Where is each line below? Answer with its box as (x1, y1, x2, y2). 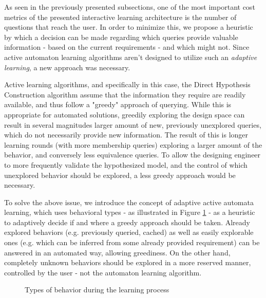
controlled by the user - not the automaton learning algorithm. (4, 267, 202, 277)
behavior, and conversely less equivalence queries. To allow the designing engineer (4, 149, 261, 160)
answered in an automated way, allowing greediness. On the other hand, (4, 247, 231, 257)
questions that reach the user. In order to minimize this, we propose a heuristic (4, 22, 253, 32)
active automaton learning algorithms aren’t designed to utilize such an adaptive (4, 51, 257, 62)
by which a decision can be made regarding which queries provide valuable (4, 31, 238, 42)
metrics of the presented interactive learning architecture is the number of (4, 11, 237, 22)
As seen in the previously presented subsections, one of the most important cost (4, 2, 255, 12)
